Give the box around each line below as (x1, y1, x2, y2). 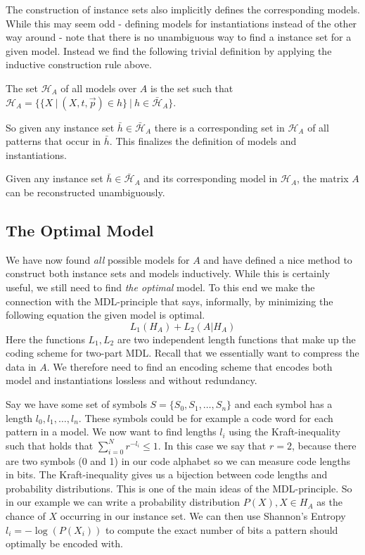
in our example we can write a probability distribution (6, 495, 241, 509)
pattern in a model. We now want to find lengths (6, 424, 217, 439)
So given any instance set (6, 120, 115, 134)
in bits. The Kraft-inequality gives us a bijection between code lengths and (6, 467, 328, 482)
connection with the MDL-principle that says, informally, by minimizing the (6, 293, 333, 308)
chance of (6, 509, 46, 523)
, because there (291, 438, 357, 452)
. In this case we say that (158, 438, 267, 452)
